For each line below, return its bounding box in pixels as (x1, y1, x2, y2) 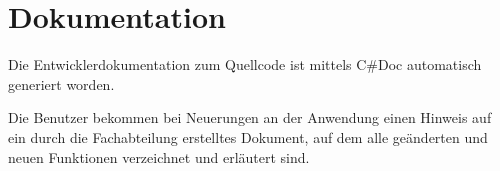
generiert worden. (8, 73, 115, 94)
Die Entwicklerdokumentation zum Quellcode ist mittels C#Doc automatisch (8, 54, 482, 75)
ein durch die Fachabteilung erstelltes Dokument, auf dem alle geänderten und (8, 126, 488, 147)
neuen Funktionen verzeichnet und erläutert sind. (8, 146, 310, 167)
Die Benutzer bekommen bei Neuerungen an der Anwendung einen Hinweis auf (8, 107, 492, 128)
